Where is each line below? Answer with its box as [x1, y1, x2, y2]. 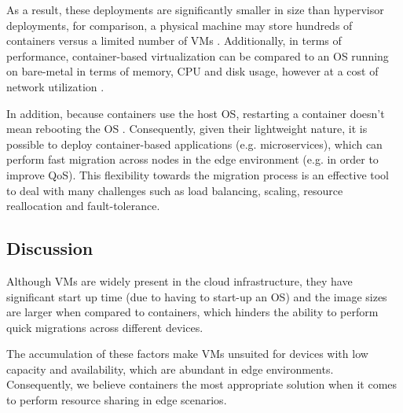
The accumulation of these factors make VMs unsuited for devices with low [6, 345, 368, 362]
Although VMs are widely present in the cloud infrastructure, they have [6, 272, 353, 289]
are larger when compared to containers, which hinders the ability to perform [6, 304, 379, 320]
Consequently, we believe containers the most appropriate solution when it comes [6, 376, 398, 393]
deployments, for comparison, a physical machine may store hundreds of [6, 17, 353, 33]
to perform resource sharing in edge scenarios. [6, 392, 227, 408]
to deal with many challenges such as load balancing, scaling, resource [6, 182, 343, 198]
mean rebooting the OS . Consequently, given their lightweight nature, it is [6, 120, 368, 137]
